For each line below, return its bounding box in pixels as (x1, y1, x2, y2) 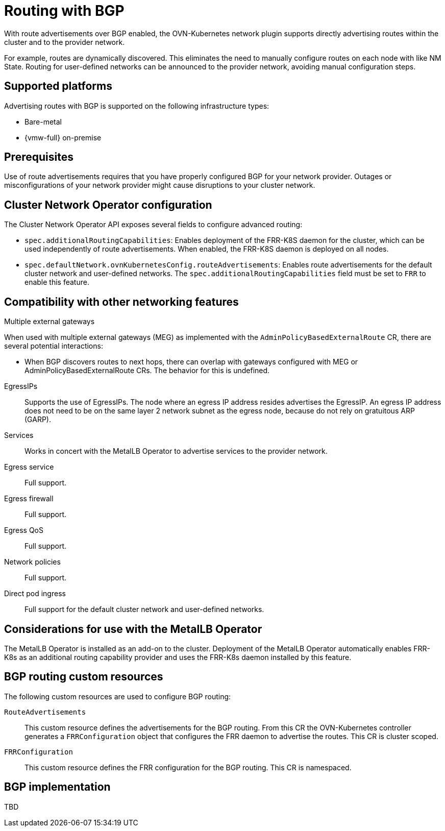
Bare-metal (24, 117, 62, 126)
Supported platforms (4, 80, 112, 93)
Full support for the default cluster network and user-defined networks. (24, 605, 264, 614)
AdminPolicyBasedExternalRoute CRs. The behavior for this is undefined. (24, 366, 270, 375)
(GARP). (24, 415, 51, 424)
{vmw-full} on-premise (24, 133, 102, 142)
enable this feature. (24, 278, 89, 287)
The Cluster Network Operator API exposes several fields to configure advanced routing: (4, 220, 303, 229)
